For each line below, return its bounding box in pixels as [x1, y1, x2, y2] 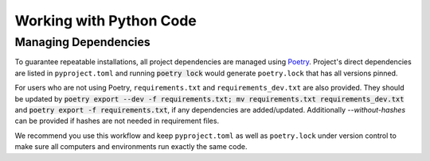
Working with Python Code [14, 12, 197, 29]
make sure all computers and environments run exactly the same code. [14, 142, 248, 151]
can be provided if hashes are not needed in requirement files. [14, 116, 219, 126]
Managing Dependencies [14, 35, 150, 49]
